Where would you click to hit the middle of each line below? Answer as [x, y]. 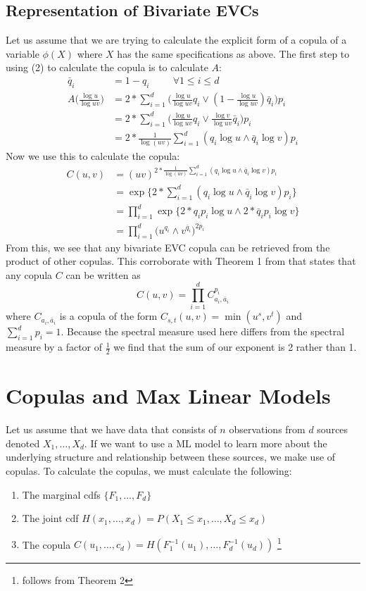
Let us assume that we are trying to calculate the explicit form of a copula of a [176, 40]
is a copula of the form [108, 316]
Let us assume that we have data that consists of [111, 429]
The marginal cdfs [61, 494]
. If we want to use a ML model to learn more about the [206, 443]
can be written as [103, 274]
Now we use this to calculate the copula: [93, 155]
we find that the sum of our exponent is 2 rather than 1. [235, 347]
